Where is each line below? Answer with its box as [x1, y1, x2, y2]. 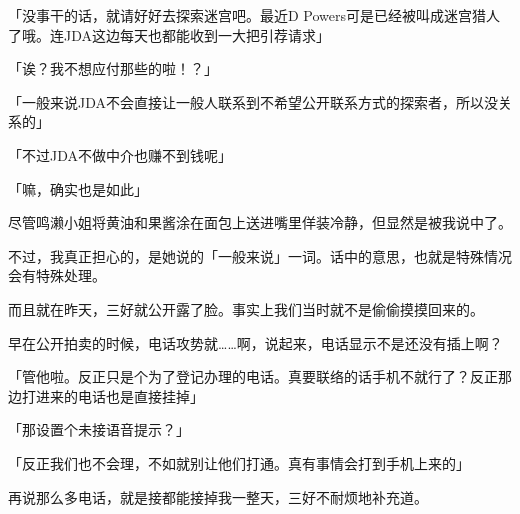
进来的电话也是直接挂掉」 [35, 385, 204, 406]
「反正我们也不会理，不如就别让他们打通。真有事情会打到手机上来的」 [8, 452, 470, 473]
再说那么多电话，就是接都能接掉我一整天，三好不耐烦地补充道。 [8, 486, 428, 507]
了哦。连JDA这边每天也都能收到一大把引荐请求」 [8, 24, 330, 45]
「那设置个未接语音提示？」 [8, 419, 190, 440]
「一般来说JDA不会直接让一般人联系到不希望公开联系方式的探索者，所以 [8, 91, 484, 112]
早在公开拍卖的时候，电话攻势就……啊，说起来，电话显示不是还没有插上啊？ [8, 332, 503, 353]
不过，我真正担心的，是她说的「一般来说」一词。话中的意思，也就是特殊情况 [8, 245, 512, 266]
